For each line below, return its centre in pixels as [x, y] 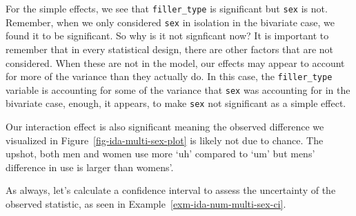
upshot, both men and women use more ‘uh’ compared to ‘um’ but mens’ [160, 154]
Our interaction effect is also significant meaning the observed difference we [165, 127]
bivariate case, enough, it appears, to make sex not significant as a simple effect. [176, 103]
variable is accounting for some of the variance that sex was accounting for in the [178, 89]
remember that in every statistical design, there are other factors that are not [170, 49]
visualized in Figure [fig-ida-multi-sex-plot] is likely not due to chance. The [165, 140]
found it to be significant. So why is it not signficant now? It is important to [167, 36]
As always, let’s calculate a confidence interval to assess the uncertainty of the [171, 190]
